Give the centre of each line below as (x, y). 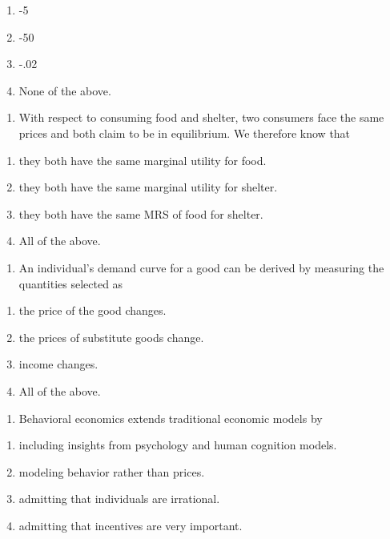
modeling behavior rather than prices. (112, 471)
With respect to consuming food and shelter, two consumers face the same (201, 117)
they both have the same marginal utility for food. (143, 160)
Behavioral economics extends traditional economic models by (171, 418)
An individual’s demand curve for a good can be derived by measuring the (201, 267)
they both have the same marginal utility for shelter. (148, 187)
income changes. (58, 364)
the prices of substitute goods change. (111, 337)
